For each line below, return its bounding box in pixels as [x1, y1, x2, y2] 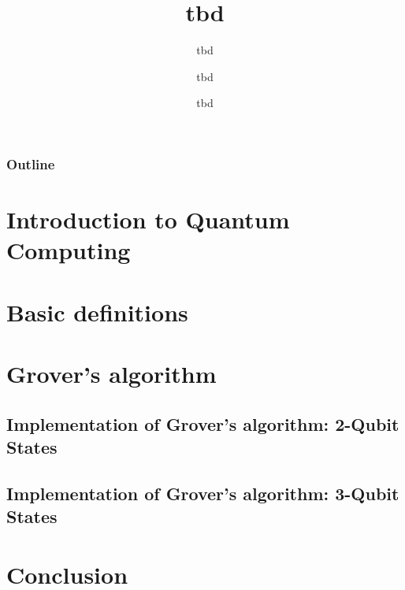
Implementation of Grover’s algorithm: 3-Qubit [6, 481, 399, 505]
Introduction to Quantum [6, 203, 290, 236]
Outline [6, 154, 55, 173]
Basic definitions [6, 295, 188, 328]
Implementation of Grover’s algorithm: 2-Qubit [6, 411, 399, 436]
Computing [6, 234, 131, 266]
